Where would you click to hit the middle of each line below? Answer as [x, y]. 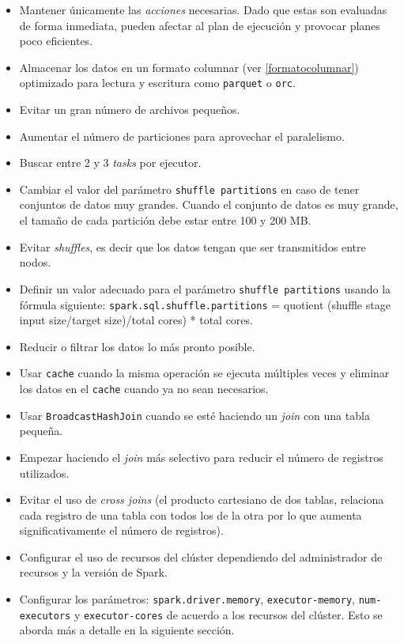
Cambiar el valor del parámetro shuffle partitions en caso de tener [189, 189]
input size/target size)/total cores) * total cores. [136, 320]
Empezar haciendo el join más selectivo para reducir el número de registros [201, 457]
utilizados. [44, 473]
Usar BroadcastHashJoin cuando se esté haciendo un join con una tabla [194, 415]
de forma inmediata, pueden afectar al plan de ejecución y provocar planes [200, 25]
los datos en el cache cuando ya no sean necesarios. [144, 388]
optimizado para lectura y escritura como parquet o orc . [157, 83]
